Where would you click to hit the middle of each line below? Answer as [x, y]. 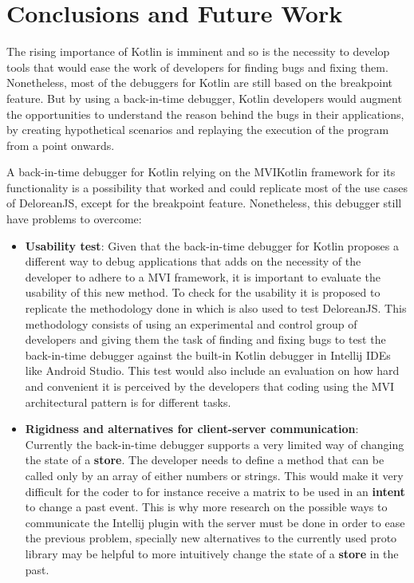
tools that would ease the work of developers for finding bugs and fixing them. [197, 67]
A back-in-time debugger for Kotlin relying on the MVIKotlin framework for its [201, 172]
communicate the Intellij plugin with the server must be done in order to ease [215, 522]
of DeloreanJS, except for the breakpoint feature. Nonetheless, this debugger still [204, 203]
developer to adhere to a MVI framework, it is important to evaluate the [203, 276]
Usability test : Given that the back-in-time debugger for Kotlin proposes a [212, 245]
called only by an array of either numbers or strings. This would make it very [214, 475]
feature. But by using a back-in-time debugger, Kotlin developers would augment [204, 98]
